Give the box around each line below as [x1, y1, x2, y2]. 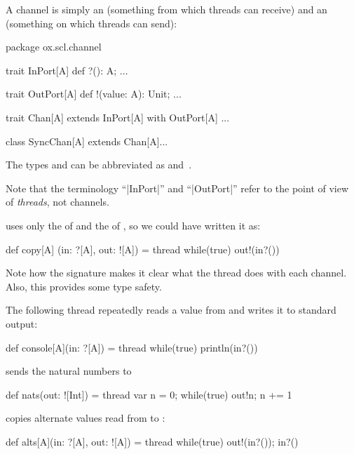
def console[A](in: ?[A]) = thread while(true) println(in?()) [6, 340, 258, 354]
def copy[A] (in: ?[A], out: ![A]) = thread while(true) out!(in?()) [6, 241, 280, 256]
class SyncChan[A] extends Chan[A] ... [6, 133, 168, 148]
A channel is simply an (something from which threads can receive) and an [6, 2, 327, 16]
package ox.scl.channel [6, 39, 102, 54]
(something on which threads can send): [6, 15, 177, 30]
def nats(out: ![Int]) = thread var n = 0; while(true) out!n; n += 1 [6, 387, 292, 401]
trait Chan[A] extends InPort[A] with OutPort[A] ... [6, 109, 230, 124]
